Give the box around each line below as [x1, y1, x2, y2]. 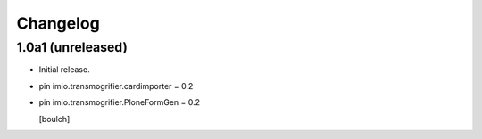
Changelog [16, 13, 100, 33]
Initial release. [38, 64, 90, 75]
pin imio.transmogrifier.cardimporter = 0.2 [38, 80, 194, 91]
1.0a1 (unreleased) [16, 39, 129, 55]
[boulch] [38, 113, 71, 124]
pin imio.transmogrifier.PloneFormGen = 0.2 [38, 97, 201, 108]
